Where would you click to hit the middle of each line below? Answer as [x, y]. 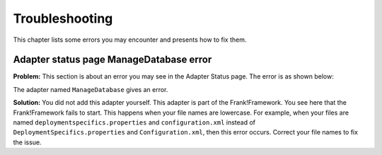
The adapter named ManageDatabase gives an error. [91, 89]
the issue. [27, 142]
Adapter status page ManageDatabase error [112, 60]
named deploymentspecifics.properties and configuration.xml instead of [134, 122]
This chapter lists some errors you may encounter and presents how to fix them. [130, 40]
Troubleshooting [63, 18]
